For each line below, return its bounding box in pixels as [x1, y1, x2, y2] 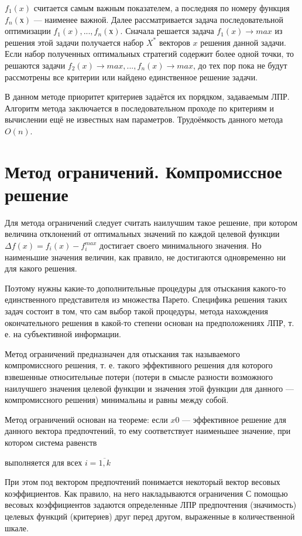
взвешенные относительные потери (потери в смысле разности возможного [5, 370, 273, 382]
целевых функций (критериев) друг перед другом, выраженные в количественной [5, 510, 295, 522]
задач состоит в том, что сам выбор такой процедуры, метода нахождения [5, 305, 268, 317]
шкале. [5, 521, 29, 534]
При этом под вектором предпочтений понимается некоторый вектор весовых [5, 476, 280, 488]
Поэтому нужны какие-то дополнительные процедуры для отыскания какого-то [5, 281, 286, 294]
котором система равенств [5, 436, 97, 448]
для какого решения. [5, 262, 77, 274]
